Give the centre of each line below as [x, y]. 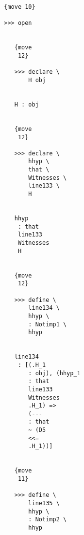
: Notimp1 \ [48, 324]
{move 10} [20, 7]
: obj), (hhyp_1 [54, 373]
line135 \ [44, 503]
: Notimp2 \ [48, 520]
